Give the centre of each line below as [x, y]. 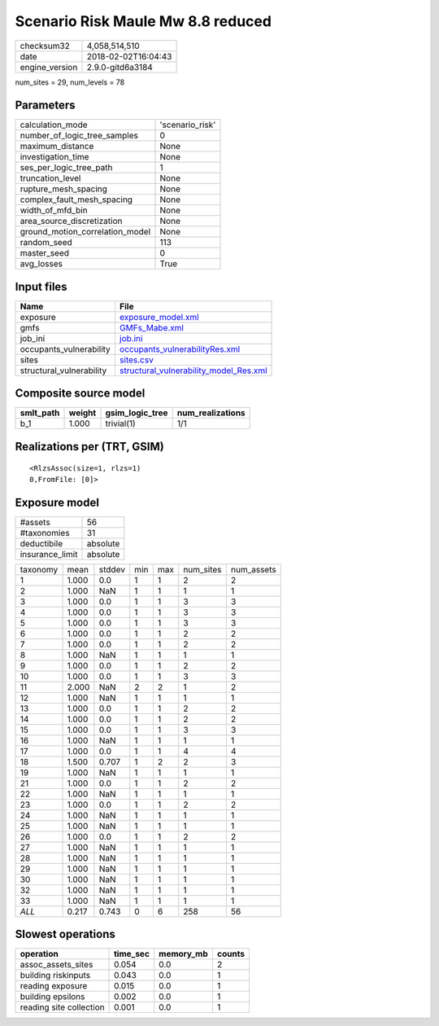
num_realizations [211, 413]
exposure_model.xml [159, 317]
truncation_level [50, 178]
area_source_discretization [71, 221]
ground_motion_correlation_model [85, 232]
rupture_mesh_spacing [63, 189]
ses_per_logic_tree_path [66, 168]
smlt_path [40, 413]
